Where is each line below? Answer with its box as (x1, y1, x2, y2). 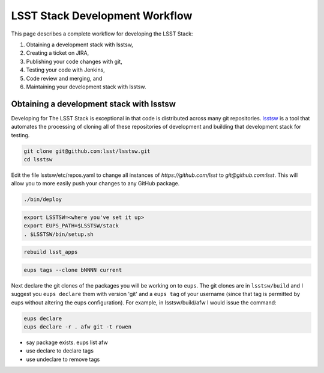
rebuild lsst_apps (23, 248, 78, 256)
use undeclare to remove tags (26, 356, 100, 363)
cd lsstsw (23, 156, 53, 162)
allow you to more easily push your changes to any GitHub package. (11, 180, 180, 187)
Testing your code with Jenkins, (26, 66, 105, 73)
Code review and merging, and (26, 75, 103, 82)
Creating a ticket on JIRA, (26, 49, 89, 57)
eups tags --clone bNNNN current (23, 267, 122, 273)
